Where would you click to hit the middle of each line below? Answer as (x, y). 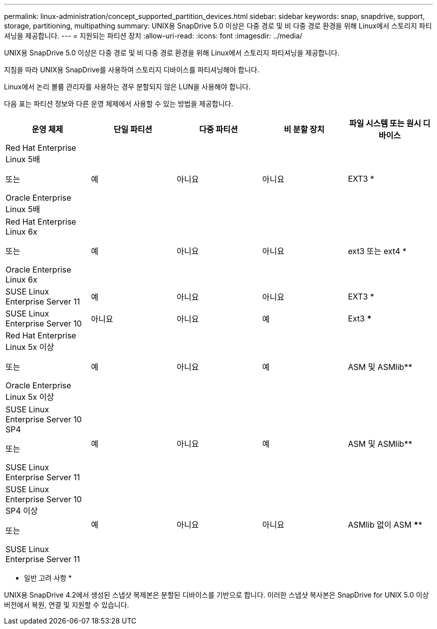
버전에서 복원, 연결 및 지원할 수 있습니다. (67, 605)
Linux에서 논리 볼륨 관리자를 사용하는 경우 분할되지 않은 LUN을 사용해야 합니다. (127, 87)
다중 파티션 (218, 129)
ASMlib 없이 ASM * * (385, 525)
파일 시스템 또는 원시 (385, 123)
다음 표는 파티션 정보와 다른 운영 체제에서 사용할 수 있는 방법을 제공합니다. (119, 104)
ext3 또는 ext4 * (377, 251)
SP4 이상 (22, 511)
